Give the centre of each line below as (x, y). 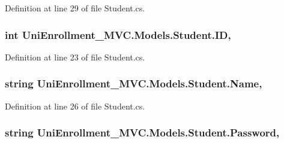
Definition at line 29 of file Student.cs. (75, 8)
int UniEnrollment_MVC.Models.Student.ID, (118, 34)
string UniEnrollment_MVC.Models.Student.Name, (134, 83)
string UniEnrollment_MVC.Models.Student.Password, (142, 133)
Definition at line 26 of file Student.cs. (75, 106)
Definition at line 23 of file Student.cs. (75, 57)
